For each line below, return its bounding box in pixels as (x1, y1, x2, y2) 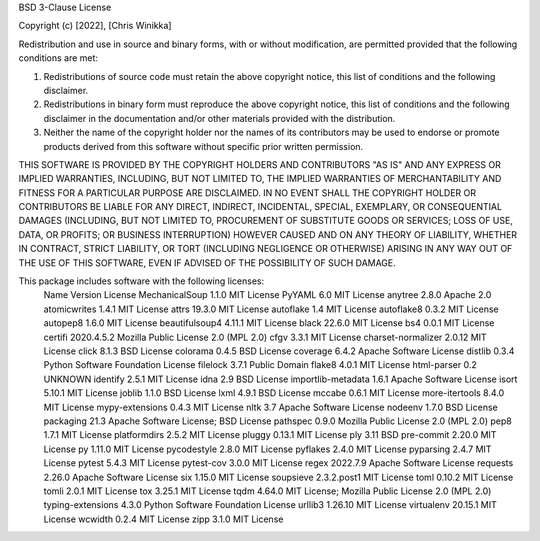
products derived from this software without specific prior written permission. (43, 140, 364, 152)
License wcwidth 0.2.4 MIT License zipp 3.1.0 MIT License (43, 513, 284, 525)
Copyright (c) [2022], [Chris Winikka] (18, 20, 172, 32)
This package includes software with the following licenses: (18, 275, 265, 287)
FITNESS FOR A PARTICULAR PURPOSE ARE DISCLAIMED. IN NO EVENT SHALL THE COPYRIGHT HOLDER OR (18, 186, 477, 199)
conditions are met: (18, 52, 99, 64)
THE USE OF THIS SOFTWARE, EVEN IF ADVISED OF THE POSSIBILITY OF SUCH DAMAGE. (18, 256, 397, 269)
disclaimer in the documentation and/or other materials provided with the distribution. (43, 112, 396, 124)
